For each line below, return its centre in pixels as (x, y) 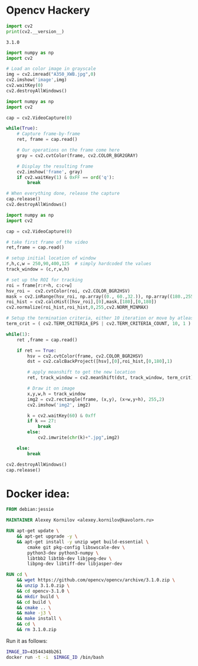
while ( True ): (22, 128)
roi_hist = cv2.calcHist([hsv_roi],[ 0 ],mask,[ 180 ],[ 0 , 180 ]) (82, 302)
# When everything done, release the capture (63, 194)
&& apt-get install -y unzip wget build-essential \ (83, 542)
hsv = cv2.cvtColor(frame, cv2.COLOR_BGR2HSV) (85, 356)
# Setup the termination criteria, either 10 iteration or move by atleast (101, 318)
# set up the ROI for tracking (44, 280)
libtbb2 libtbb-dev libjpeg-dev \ (70, 558)
